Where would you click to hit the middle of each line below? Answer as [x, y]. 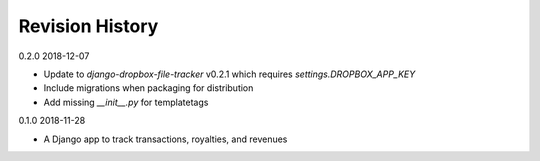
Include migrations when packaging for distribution [148, 88]
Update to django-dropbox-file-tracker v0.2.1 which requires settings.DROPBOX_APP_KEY [229, 74]
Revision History [88, 26]
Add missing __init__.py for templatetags [126, 102]
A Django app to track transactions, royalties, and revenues [165, 139]
